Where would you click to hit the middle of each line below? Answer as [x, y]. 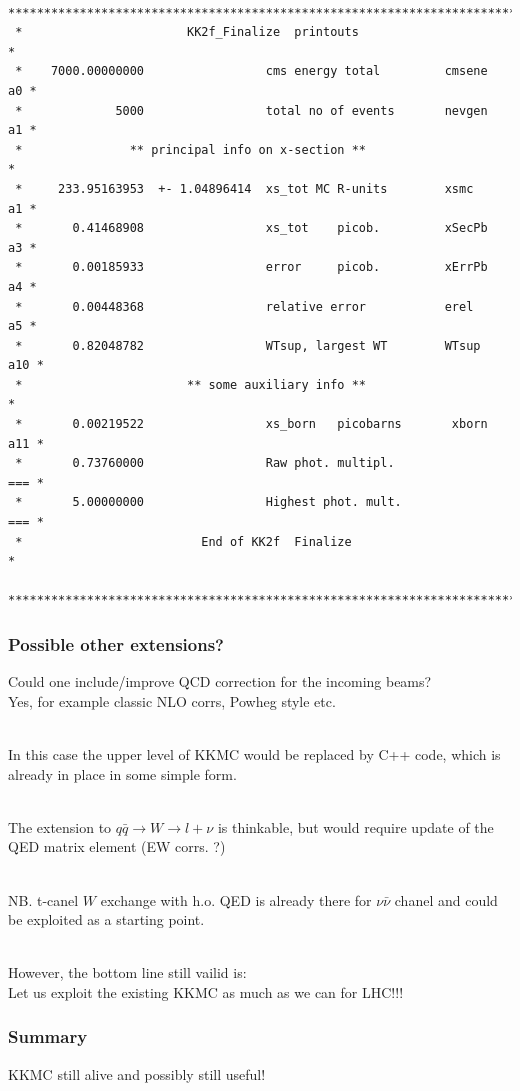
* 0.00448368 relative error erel [244, 306]
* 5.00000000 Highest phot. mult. [208, 502]
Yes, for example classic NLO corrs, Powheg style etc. [172, 700]
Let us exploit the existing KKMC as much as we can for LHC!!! [206, 991]
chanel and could [446, 899]
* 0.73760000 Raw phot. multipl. [205, 463]
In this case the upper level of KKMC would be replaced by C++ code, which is [254, 754]
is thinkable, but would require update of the [355, 826]
